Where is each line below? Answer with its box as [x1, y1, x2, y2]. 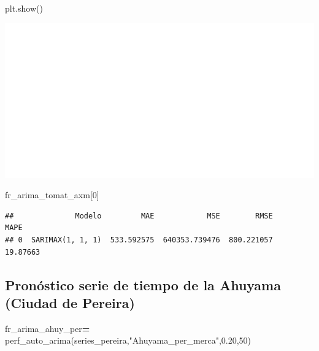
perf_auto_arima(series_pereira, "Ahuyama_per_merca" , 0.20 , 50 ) [5, 334, 252, 347]
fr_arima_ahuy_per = [5, 322, 90, 334]
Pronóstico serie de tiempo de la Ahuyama [5, 275, 281, 294]
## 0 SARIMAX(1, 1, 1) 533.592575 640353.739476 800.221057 [5, 235, 273, 244]
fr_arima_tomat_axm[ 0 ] [5, 188, 99, 201]
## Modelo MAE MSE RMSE [5, 211, 273, 220]
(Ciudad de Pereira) [5, 293, 135, 312]
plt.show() [5, 2, 43, 14]
